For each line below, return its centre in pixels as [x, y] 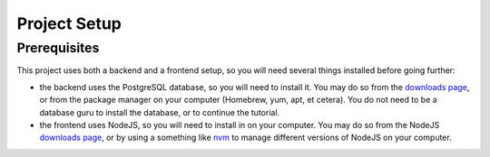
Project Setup [69, 23]
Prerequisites [58, 48]
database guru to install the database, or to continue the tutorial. [160, 112]
